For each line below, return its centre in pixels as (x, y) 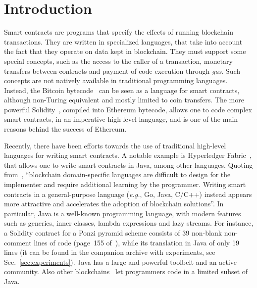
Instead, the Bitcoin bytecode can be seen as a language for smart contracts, (122, 90)
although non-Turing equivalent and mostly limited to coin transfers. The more (124, 100)
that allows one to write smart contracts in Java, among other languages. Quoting (128, 165)
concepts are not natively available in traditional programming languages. (116, 80)
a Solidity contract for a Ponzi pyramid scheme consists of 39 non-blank (113, 233)
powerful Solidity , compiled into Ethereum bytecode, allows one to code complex (128, 109)
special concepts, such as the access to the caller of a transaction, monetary (118, 61)
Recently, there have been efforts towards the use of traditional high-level (115, 145)
